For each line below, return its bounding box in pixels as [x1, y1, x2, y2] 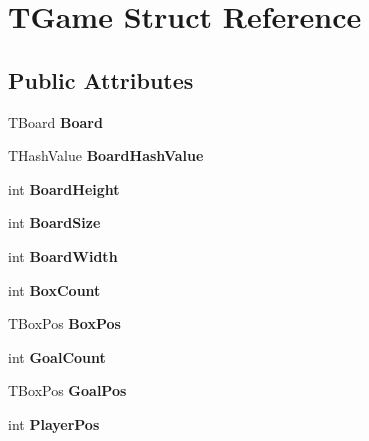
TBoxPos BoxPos [8, 313, 121, 334]
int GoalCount [8, 346, 106, 367]
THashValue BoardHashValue [8, 145, 204, 166]
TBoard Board [8, 111, 103, 132]
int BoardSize [8, 212, 101, 233]
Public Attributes [8, 64, 194, 95]
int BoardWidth [8, 245, 118, 266]
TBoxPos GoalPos [8, 380, 127, 401]
